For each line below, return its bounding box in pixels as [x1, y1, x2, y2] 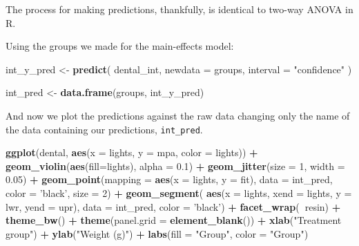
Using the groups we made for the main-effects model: [6, 39, 234, 53]
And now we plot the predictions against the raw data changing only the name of [6, 108, 350, 122]
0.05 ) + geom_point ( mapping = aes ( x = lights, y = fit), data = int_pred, [6, 172, 333, 187]
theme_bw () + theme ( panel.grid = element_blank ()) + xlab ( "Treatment [6, 213, 342, 227]
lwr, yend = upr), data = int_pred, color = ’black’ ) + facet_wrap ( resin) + [6, 199, 341, 214]
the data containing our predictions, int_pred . [6, 122, 203, 136]
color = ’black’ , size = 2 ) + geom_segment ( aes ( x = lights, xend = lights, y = [6, 186, 352, 200]
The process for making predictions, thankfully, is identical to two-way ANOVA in [6, 2, 353, 16]
